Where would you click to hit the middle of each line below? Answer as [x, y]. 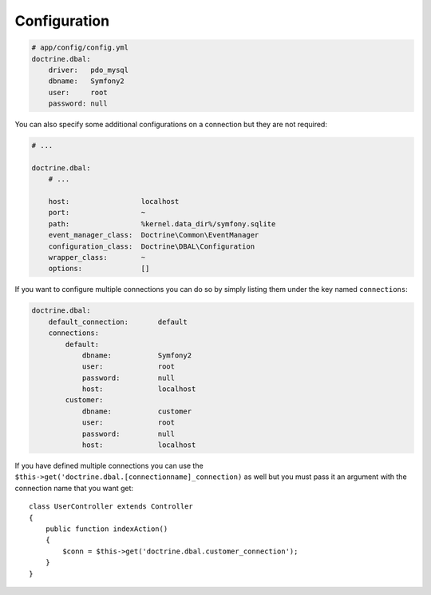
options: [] [99, 269]
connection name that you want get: [74, 488]
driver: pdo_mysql [89, 70]
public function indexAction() [107, 529]
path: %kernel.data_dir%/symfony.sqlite [162, 224]
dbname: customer [136, 411]
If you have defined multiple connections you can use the [109, 465]
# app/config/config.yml [80, 48]
